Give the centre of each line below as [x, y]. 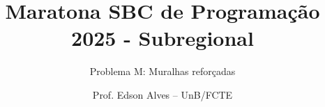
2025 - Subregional [162, 38]
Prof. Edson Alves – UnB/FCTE [162, 94]
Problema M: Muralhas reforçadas [162, 71]
